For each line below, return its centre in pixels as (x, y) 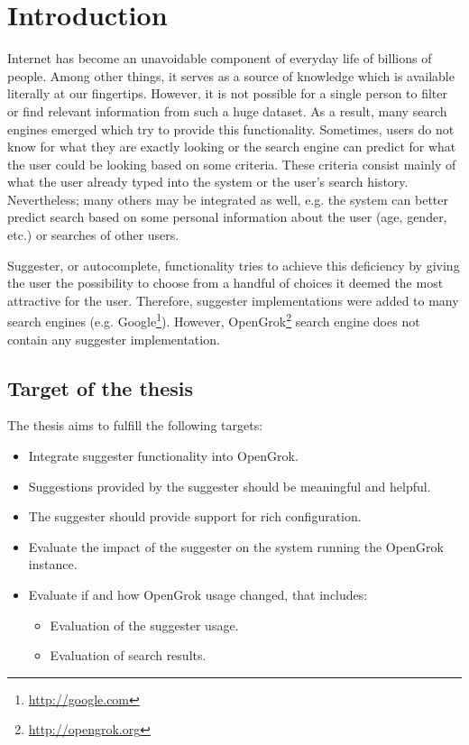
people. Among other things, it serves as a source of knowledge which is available (231, 75)
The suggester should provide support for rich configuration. (195, 516)
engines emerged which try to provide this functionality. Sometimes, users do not (231, 129)
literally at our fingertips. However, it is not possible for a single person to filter (228, 93)
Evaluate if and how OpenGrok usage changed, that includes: (198, 595)
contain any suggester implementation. (114, 339)
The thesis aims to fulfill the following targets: (135, 425)
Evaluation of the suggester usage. (144, 625)
